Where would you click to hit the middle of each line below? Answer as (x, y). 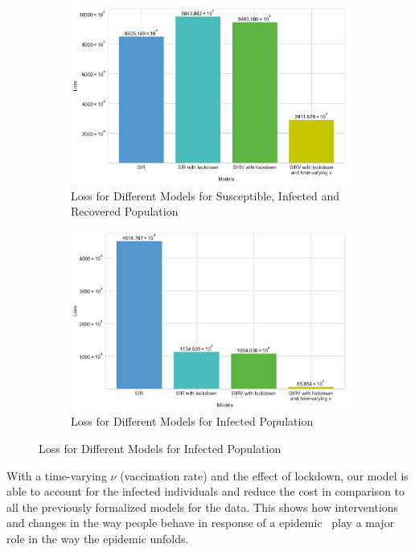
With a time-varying (57, 475)
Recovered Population (125, 211)
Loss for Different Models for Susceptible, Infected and (205, 195)
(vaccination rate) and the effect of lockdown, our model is (264, 475)
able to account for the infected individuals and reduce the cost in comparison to (206, 491)
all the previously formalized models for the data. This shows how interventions (203, 507)
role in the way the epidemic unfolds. (98, 538)
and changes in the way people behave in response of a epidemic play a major (201, 523)
